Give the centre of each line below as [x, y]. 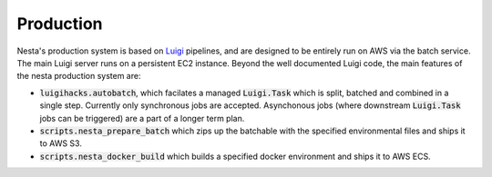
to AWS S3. [61, 143]
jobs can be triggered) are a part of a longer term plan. [142, 118]
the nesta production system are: [79, 76]
